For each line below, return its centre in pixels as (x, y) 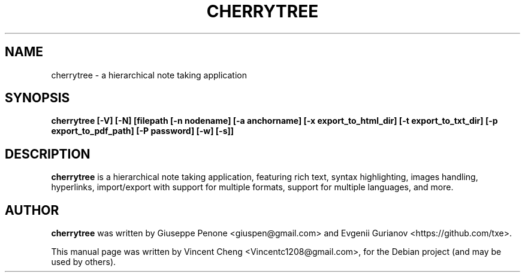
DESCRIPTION (48, 154)
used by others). (84, 262)
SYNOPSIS (37, 98)
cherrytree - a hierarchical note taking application (149, 75)
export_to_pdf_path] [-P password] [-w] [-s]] (143, 131)
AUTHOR (32, 210)
